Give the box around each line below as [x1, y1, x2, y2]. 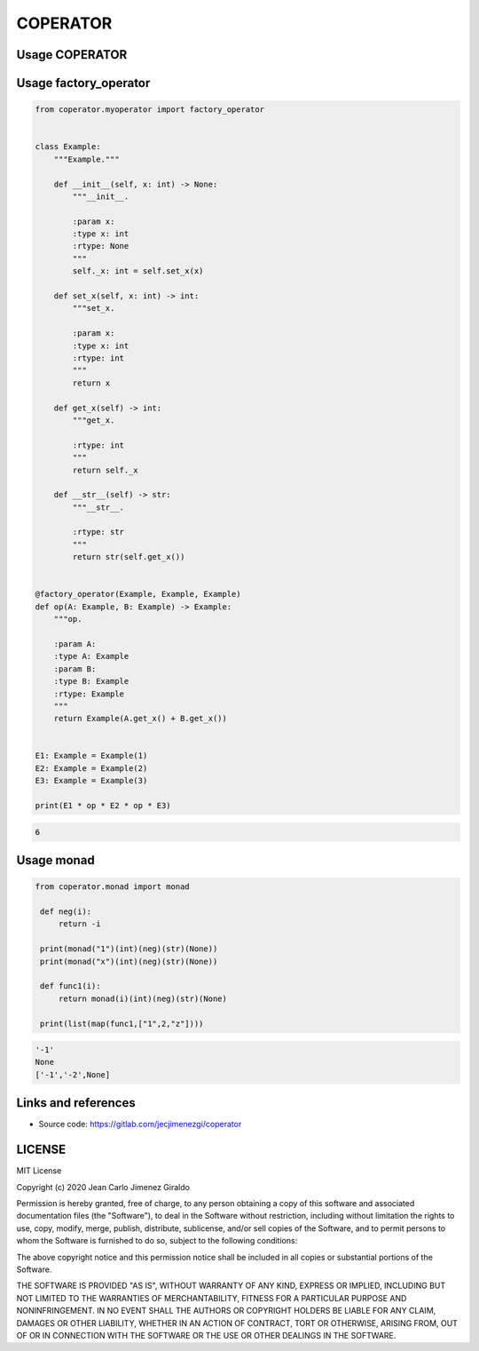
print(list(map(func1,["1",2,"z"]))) [40, 1018, 204, 1029]
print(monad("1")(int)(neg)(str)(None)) [40, 944, 218, 954]
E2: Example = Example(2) [35, 763, 148, 773]
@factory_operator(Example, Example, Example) [35, 589, 241, 600]
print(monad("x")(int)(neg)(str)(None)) [40, 956, 218, 966]
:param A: [53, 639, 97, 648]
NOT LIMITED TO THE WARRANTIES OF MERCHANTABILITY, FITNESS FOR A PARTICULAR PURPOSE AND [16, 1292, 407, 1303]
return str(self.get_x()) [72, 552, 185, 562]
